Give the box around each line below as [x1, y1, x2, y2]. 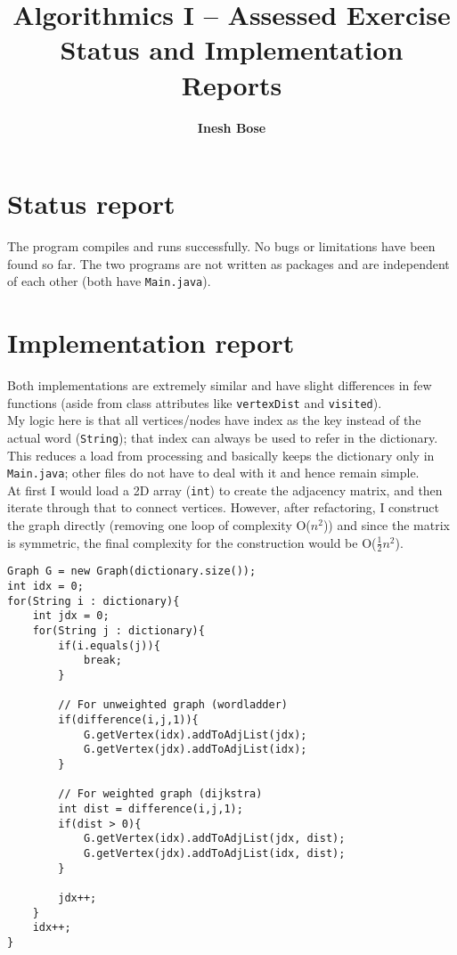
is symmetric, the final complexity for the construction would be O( [7, 533, 377, 551]
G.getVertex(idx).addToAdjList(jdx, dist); [83, 832, 346, 845]
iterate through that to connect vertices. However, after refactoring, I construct [7, 498, 440, 517]
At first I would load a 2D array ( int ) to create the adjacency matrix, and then [7, 480, 443, 499]
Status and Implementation [60, 31, 404, 68]
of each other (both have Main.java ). [7, 272, 211, 290]
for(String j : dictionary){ [32, 624, 205, 638]
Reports [181, 66, 282, 102]
